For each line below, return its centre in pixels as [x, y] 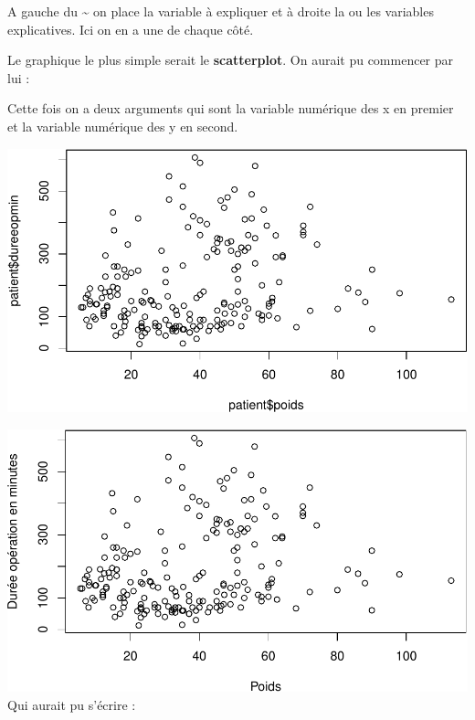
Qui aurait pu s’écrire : [72, 704]
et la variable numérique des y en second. [123, 126]
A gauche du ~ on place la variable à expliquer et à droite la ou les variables [221, 11]
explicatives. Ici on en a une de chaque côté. [131, 29]
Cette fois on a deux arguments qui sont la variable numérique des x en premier [231, 108]
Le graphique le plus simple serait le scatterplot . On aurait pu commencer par [231, 60]
